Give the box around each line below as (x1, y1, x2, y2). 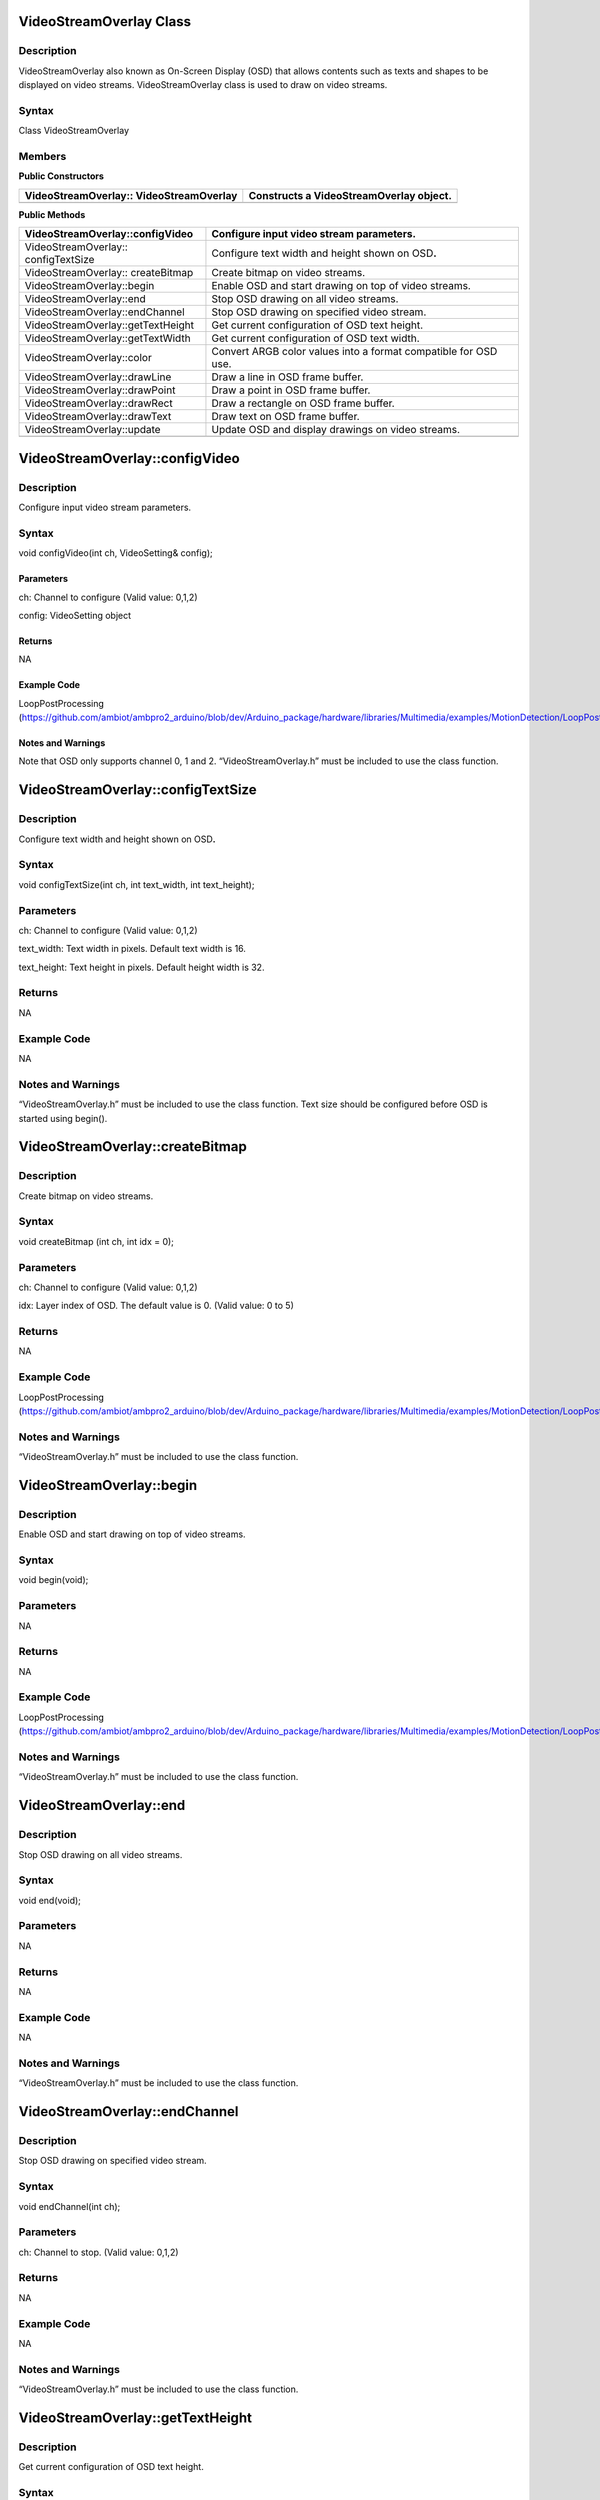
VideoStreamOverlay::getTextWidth (24, 331, 191, 345)
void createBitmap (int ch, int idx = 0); (18, 1235, 175, 1247)
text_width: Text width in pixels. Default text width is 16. (18, 943, 247, 955)
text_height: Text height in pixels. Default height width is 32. (18, 961, 265, 973)
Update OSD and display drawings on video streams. (211, 423, 460, 437)
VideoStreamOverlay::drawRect (24, 396, 174, 410)
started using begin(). (18, 1112, 108, 1124)
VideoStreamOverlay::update (24, 423, 161, 437)
